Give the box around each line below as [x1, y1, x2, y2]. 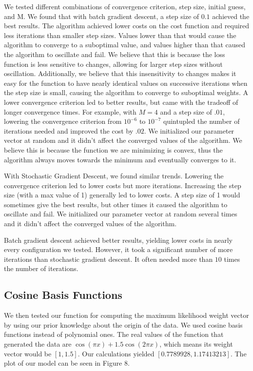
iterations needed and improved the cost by [4, 125, 134, 136]
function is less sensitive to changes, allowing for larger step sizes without [4, 59, 223, 69]
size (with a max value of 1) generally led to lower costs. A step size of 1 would [4, 190, 240, 200]
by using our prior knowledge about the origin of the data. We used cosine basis [4, 319, 243, 330]
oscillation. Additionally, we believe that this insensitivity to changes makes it [4, 68, 236, 78]
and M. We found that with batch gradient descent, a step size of [4, 11, 199, 21]
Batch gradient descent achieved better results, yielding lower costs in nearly [4, 234, 233, 245]
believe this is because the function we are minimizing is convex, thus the [4, 144, 223, 155]
